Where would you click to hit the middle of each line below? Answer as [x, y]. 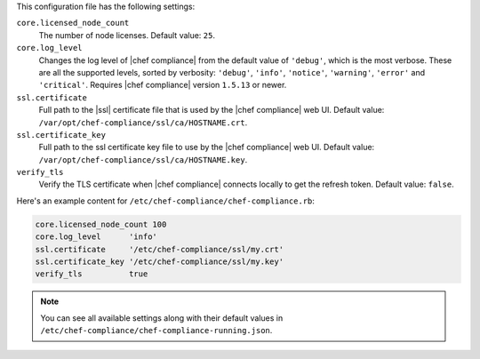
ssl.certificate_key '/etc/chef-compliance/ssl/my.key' [160, 262]
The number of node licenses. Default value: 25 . [127, 35]
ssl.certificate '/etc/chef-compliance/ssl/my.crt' [160, 249]
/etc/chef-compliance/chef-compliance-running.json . [156, 331]
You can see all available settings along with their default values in [162, 318]
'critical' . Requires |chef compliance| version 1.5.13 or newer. [163, 85]
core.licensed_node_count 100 [101, 224]
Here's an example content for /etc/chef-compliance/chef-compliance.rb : [166, 201]
